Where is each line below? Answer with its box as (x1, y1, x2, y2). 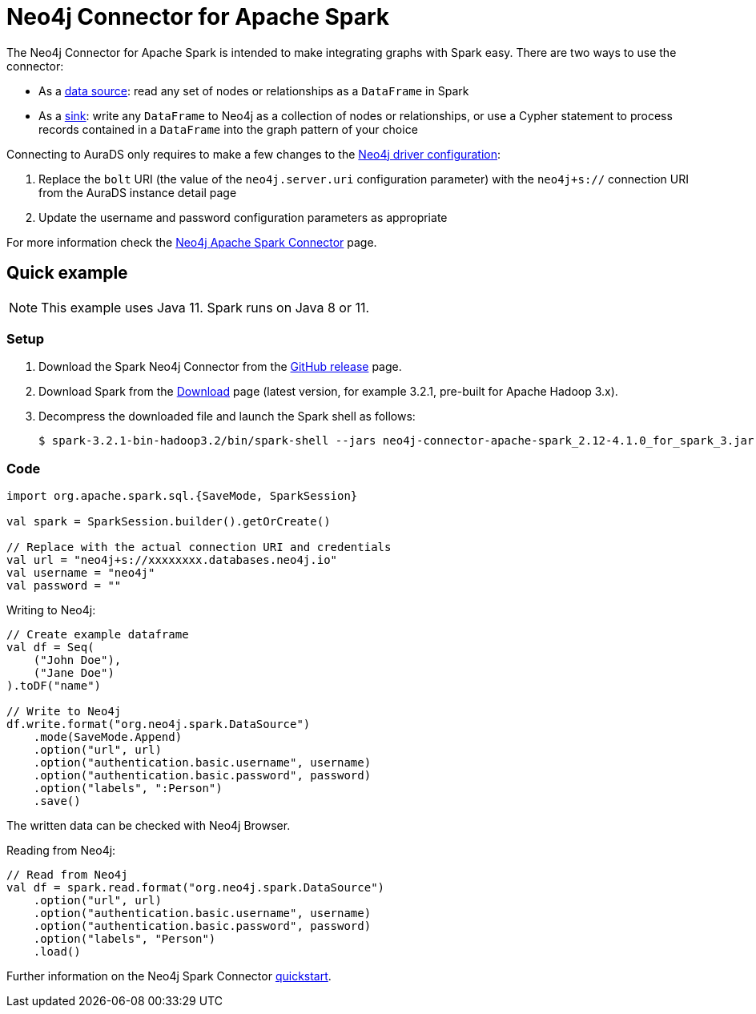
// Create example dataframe (6, 628, 189, 642)
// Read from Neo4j (6, 868, 128, 882)
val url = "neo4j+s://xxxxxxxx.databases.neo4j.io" (6, 553, 338, 567)
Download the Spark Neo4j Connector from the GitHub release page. (38, 360, 402, 374)
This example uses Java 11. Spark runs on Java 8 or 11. (41, 299, 370, 316)
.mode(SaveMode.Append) (33, 730, 183, 744)
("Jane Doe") (33, 666, 115, 680)
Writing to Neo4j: (6, 603, 96, 618)
